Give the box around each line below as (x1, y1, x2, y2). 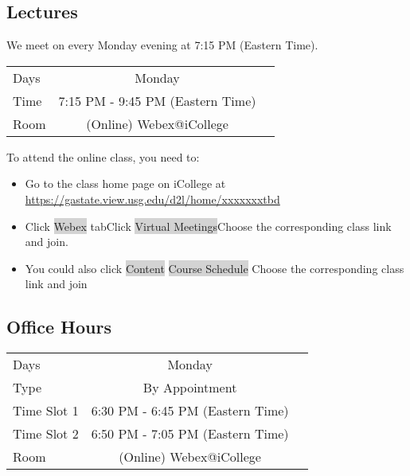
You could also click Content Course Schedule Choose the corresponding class (25, 259, 404, 276)
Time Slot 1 (13, 401, 79, 420)
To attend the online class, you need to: (6, 148, 200, 165)
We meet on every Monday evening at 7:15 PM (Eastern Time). (6, 37, 318, 53)
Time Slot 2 (13, 424, 79, 443)
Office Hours (6, 314, 111, 339)
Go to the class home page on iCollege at (25, 175, 226, 192)
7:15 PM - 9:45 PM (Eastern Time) (58, 91, 256, 110)
